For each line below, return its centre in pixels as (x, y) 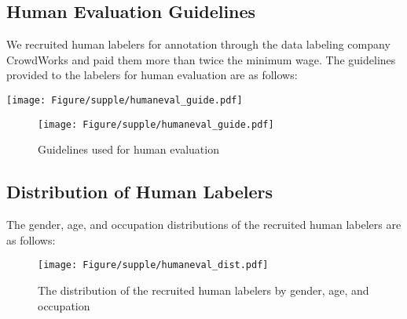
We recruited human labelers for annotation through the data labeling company (198, 44)
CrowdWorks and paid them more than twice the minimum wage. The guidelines (201, 59)
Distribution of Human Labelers (140, 192)
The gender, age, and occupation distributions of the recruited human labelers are (204, 225)
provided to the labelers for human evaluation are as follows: (152, 75)
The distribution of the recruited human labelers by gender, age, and (203, 290)
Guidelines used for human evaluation (128, 149)
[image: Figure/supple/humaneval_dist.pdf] (153, 265)
